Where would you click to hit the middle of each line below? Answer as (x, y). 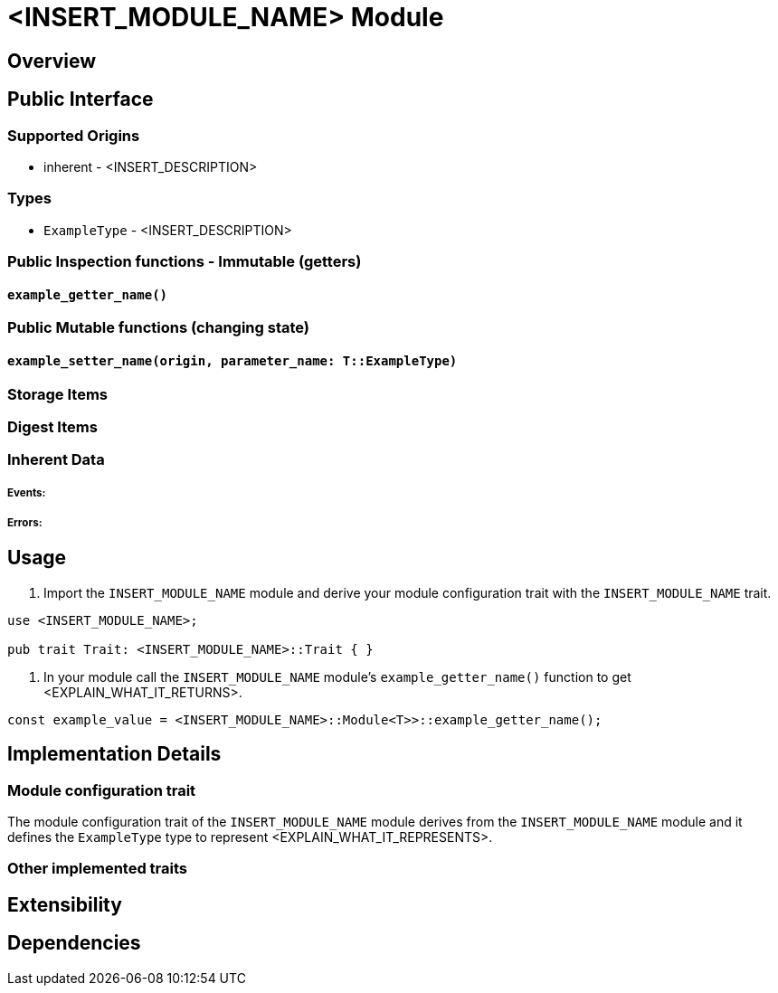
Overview (52, 61)
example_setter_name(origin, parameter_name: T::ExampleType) (232, 360)
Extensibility (65, 904)
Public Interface (81, 99)
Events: (27, 492)
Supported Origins (74, 135)
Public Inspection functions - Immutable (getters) (185, 262)
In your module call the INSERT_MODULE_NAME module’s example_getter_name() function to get (337, 676)
